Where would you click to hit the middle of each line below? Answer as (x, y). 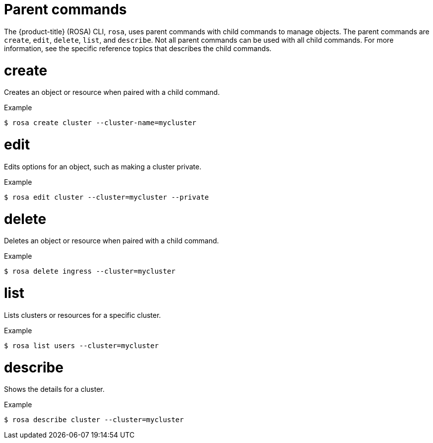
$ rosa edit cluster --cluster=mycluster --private (107, 197)
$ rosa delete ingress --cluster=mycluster (90, 271)
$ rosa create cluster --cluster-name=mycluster (100, 123)
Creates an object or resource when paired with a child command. (112, 92)
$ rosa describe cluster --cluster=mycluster (94, 420)
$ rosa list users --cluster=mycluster (81, 345)
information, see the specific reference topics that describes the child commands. (138, 48)
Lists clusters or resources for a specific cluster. (83, 315)
